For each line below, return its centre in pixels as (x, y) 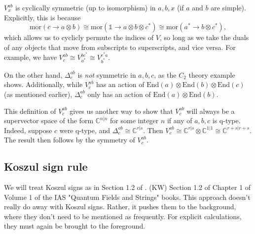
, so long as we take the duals (204, 37)
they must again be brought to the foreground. (75, 226)
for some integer (134, 120)
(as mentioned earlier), (38, 94)
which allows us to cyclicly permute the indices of (79, 37)
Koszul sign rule (46, 166)
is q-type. (226, 120)
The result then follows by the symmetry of (70, 140)
